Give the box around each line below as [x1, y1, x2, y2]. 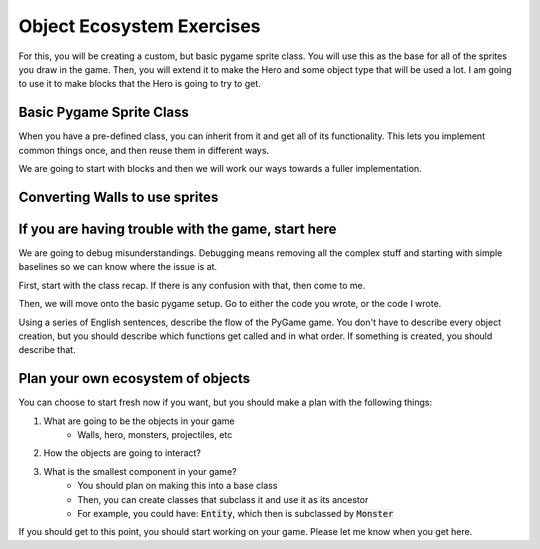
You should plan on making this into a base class [77, 480, 278, 492]
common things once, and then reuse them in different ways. [18, 144, 270, 156]
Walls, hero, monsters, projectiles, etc [77, 428, 233, 440]
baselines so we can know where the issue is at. [18, 261, 218, 273]
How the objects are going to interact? [43, 447, 202, 459]
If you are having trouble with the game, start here [18, 220, 337, 237]
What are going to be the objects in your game [43, 415, 235, 427]
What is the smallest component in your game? [43, 465, 237, 477]
